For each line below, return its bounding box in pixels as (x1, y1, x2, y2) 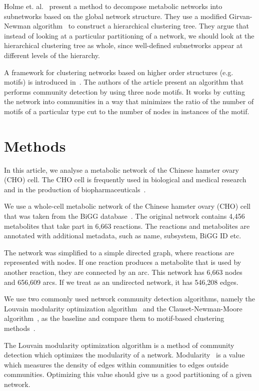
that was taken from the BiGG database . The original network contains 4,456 (4, 211, 245, 221)
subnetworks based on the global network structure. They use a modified (4, 11, 227, 21)
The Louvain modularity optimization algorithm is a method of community (4, 339, 234, 350)
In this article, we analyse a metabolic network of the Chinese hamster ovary (4, 164, 239, 175)
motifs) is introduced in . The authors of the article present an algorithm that (4, 77, 244, 87)
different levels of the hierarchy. (4, 50, 100, 60)
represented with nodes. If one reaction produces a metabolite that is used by (4, 257, 241, 267)
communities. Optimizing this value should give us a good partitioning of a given (4, 369, 252, 379)
